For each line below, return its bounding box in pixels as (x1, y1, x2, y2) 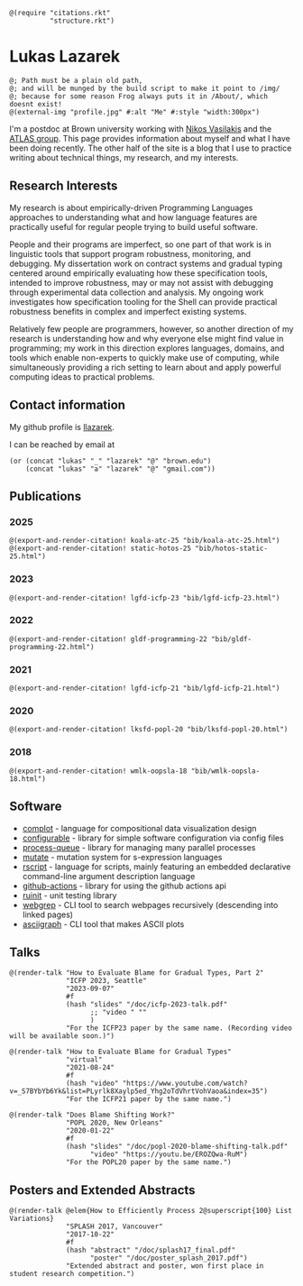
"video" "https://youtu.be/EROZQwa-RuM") (89, 1150, 248, 1159)
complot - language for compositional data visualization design (22, 822, 257, 833)
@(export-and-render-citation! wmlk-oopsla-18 (9, 767, 188, 776)
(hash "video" (66, 1079, 119, 1089)
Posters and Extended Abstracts (9, 1182, 196, 1198)
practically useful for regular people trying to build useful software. (9, 221, 259, 232)
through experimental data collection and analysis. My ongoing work (9, 287, 264, 298)
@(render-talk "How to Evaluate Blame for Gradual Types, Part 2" (9, 969, 264, 978)
